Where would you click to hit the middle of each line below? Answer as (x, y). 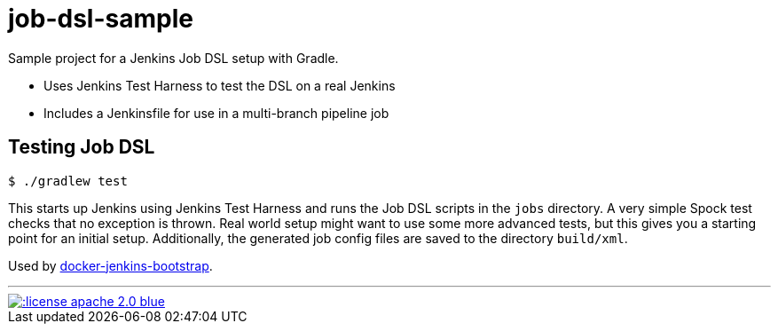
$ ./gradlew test (68, 181)
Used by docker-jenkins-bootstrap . (110, 265)
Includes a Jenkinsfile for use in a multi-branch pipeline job (216, 113)
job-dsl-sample (101, 19)
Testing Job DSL (82, 147)
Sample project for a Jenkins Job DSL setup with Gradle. (173, 58)
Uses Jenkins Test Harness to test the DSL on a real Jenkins (220, 85)
